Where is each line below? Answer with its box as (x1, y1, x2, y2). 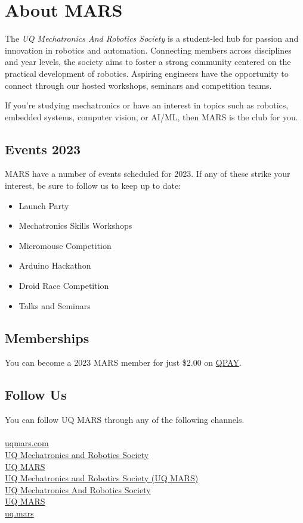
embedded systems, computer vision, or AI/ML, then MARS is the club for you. (5, 110, 298, 123)
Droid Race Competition (18, 279, 109, 292)
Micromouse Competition (18, 239, 112, 251)
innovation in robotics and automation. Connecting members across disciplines (5, 43, 292, 56)
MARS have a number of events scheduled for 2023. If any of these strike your (5, 167, 290, 180)
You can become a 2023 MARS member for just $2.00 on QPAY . (5, 356, 242, 369)
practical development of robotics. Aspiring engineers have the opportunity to (5, 67, 289, 79)
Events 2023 (5, 139, 81, 158)
